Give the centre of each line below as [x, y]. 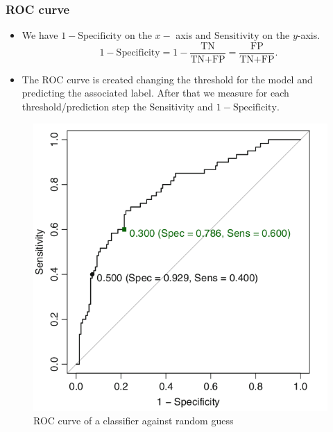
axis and [194, 35]
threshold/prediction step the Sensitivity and [118, 107]
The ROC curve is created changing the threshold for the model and [167, 79]
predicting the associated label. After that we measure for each [155, 93]
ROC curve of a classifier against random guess [134, 421]
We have [40, 35]
